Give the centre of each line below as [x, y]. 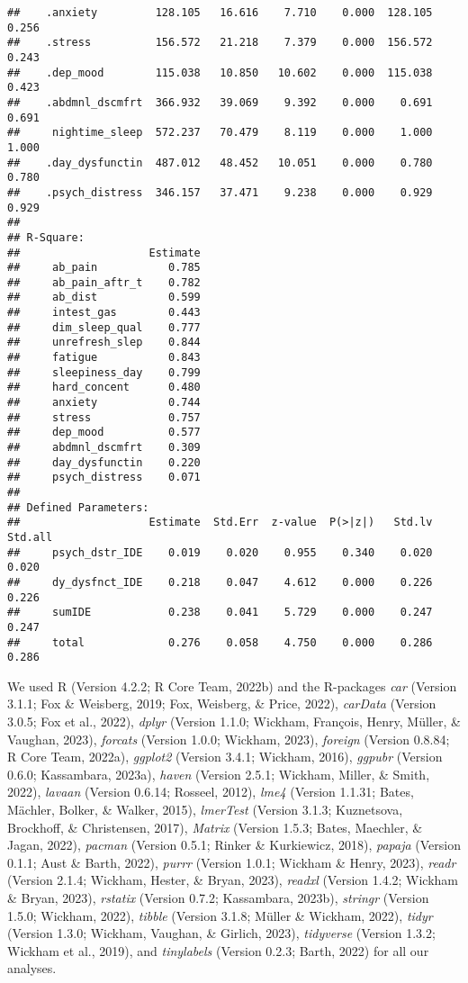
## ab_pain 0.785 [104, 268]
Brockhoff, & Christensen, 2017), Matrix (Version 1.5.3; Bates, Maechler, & [215, 827]
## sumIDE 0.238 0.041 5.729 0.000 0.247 [220, 613]
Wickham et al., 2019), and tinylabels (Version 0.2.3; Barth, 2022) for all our [218, 950]
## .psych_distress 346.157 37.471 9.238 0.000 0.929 [220, 192]
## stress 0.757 [104, 417]
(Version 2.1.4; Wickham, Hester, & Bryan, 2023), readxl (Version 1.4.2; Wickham [233, 880]
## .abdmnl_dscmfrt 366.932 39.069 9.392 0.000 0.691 [220, 102]
